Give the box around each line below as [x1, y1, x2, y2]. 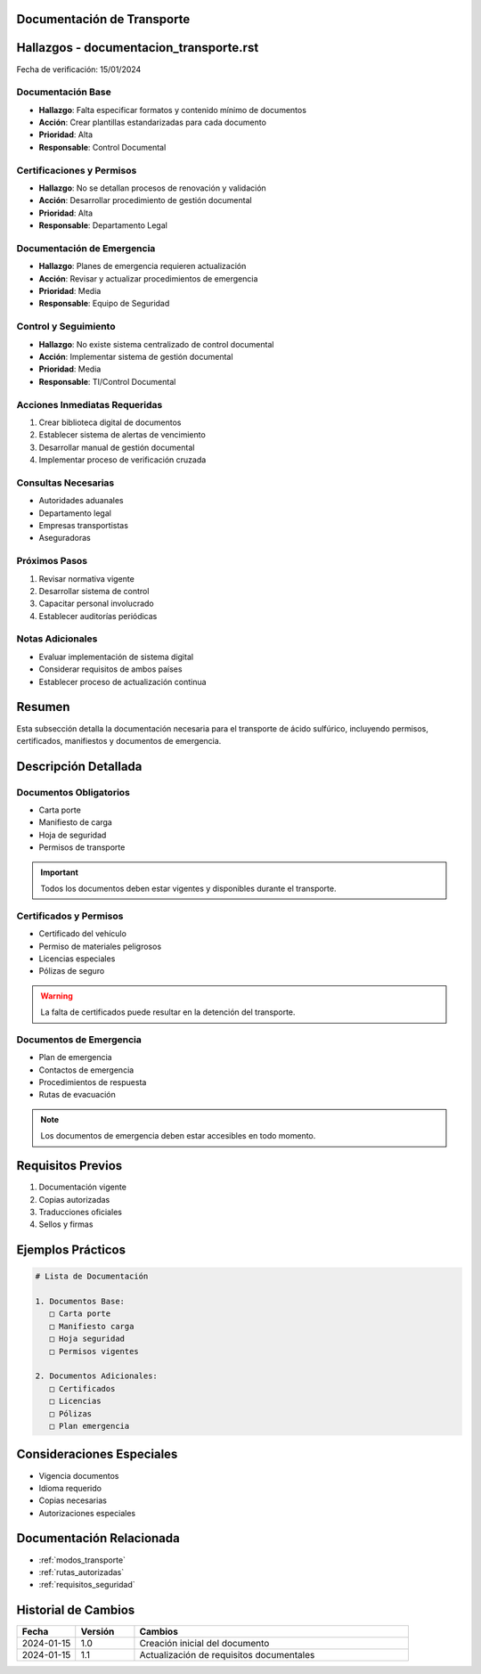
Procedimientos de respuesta [38, 1077, 147, 1088]
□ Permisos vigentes [49, 1346, 140, 1356]
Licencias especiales [38, 953, 116, 964]
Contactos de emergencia [38, 1065, 135, 1075]
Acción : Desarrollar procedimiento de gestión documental [38, 195, 253, 206]
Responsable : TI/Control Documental [38, 376, 176, 387]
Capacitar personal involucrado [38, 598, 155, 609]
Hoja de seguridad [38, 829, 107, 840]
